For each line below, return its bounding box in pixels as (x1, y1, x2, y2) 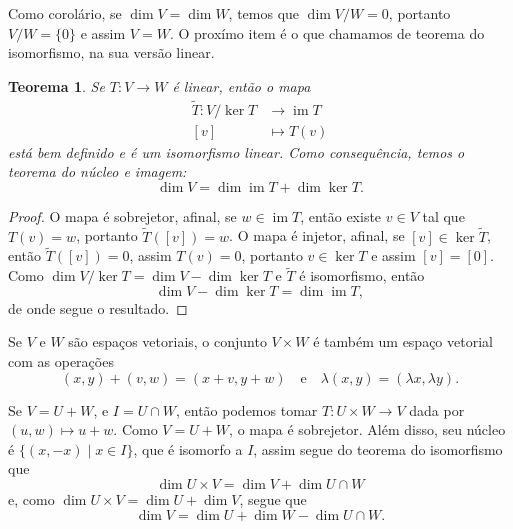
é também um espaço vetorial (313, 331, 493, 352)
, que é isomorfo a (133, 438, 243, 459)
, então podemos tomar (176, 399, 318, 420)
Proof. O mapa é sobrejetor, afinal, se (8, 205, 237, 226)
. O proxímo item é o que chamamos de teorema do (169, 22, 485, 43)
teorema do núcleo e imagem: (8, 161, 187, 182)
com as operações (8, 351, 114, 372)
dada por (409, 399, 465, 420)
